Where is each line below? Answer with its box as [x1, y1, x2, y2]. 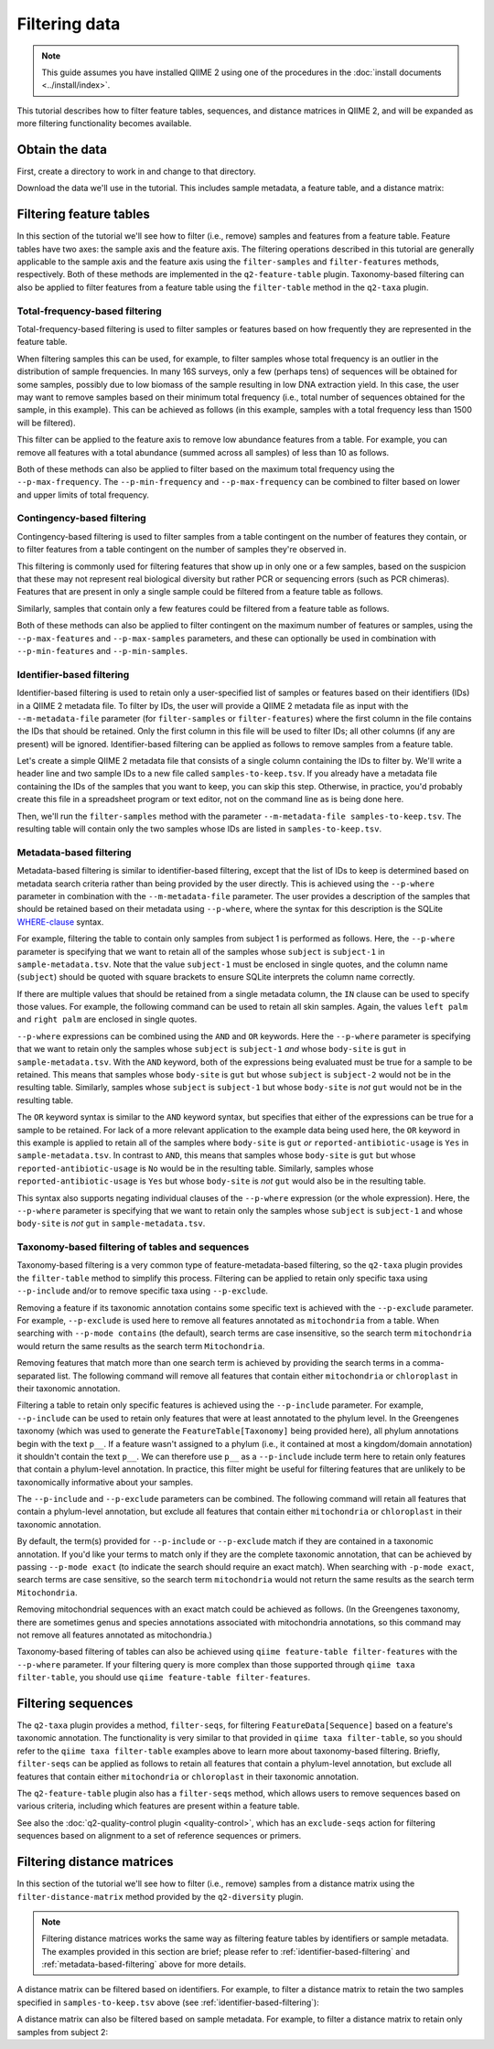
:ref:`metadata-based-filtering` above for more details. [41, 1958, 247, 1970]
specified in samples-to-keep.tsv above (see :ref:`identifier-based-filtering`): [16, 1997, 319, 2008]
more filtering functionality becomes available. [16, 118, 192, 129]
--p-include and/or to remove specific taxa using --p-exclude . [16, 1285, 269, 1296]
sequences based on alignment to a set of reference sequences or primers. [16, 1830, 302, 1841]
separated [16, 1370, 56, 1381]
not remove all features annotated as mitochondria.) [16, 1629, 212, 1640]
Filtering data [16, 14, 121, 34]
